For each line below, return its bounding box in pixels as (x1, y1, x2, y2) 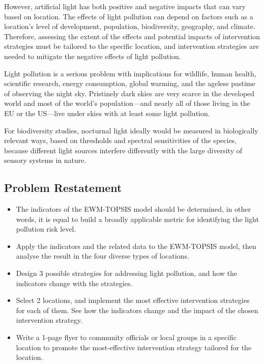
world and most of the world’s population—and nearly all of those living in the (4, 98, 250, 108)
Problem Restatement (4, 180, 122, 195)
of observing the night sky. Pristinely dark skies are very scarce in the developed (4, 88, 255, 98)
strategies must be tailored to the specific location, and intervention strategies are (4, 41, 259, 51)
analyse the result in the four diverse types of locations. (16, 250, 189, 261)
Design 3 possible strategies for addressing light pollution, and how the (16, 268, 237, 278)
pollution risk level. (16, 223, 76, 234)
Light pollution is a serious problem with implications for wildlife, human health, (4, 68, 256, 78)
